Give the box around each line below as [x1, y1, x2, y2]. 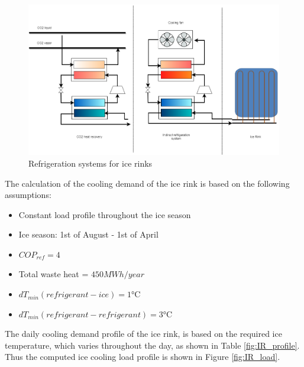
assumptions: [5, 189, 51, 201]
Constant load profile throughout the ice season [18, 208, 191, 220]
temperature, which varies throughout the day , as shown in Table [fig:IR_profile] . [5, 339, 300, 351]
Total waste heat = [18, 268, 89, 280]
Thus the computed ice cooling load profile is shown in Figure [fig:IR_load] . [5, 350, 280, 363]
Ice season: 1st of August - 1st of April [18, 228, 159, 241]
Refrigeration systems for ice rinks [28, 157, 153, 169]
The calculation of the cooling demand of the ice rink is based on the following [5, 177, 290, 189]
